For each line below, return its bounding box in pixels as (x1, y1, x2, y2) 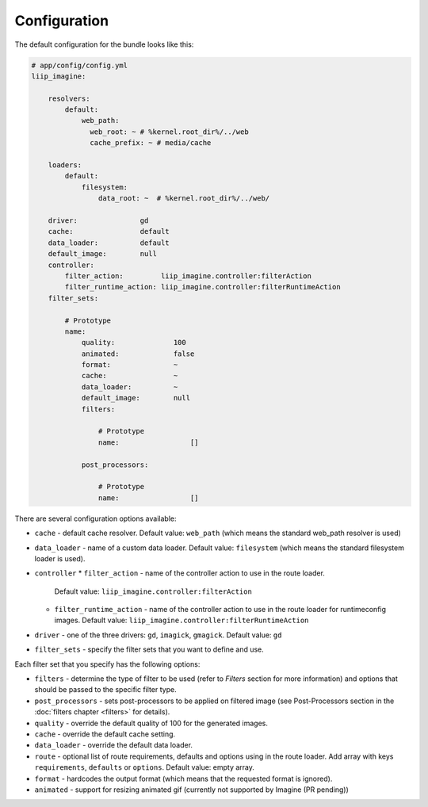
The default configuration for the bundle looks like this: (14, 40, 194, 49)
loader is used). (34, 553, 86, 563)
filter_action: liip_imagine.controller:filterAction (64, 271, 312, 281)
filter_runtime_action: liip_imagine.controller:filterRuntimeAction (64, 282, 341, 292)
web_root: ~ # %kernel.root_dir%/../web (90, 127, 249, 136)
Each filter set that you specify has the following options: (14, 659, 201, 669)
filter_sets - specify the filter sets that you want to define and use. (34, 644, 265, 654)
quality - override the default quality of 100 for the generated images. (34, 718, 269, 728)
